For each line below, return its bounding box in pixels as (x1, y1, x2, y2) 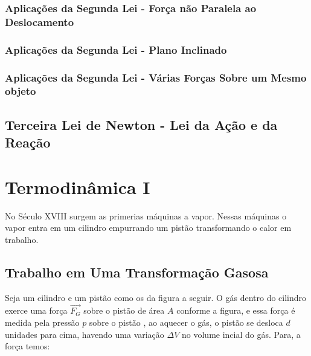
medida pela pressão (5, 316, 80, 329)
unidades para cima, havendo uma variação (5, 328, 164, 340)
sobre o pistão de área (83, 304, 165, 317)
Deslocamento (5, 14, 74, 29)
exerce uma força (5, 304, 68, 317)
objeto (5, 83, 36, 99)
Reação (5, 133, 51, 152)
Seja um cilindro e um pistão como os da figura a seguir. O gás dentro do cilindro (5, 291, 307, 303)
